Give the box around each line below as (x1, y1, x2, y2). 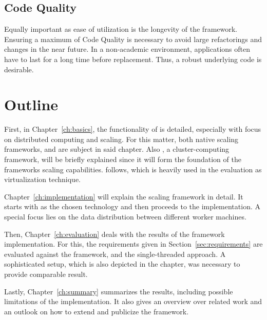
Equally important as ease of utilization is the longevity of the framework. (4, 24, 238, 34)
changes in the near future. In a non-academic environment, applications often (4, 44, 251, 54)
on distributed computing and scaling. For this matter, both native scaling (4, 133, 239, 144)
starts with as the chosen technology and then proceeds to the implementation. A (4, 201, 260, 212)
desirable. (4, 64, 34, 74)
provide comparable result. (4, 269, 88, 279)
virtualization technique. (4, 174, 81, 185)
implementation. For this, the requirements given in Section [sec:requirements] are (4, 238, 263, 249)
